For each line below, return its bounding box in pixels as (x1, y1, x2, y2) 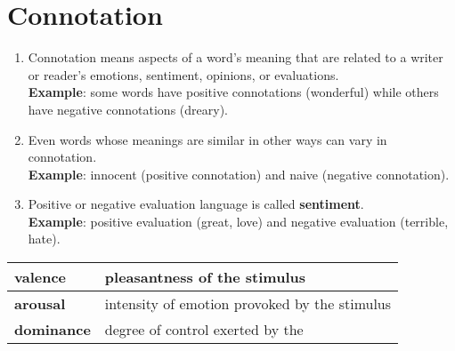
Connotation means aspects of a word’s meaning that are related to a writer (28, 48, 443, 67)
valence (14, 267, 67, 288)
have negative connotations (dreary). (28, 100, 228, 118)
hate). (28, 229, 61, 248)
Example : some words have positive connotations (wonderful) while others (28, 83, 439, 101)
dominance (14, 319, 91, 340)
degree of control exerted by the (104, 319, 304, 340)
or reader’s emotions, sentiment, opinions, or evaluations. (28, 65, 339, 84)
